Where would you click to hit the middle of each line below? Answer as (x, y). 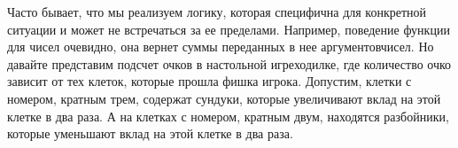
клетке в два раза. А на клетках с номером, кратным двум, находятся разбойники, (228, 116)
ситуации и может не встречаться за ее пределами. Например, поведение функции (229, 29)
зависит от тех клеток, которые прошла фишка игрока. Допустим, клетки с (210, 81)
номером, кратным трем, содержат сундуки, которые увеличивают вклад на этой (224, 98)
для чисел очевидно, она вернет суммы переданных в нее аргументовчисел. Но (221, 47)
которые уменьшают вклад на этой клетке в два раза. (150, 133)
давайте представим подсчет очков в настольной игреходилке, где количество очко (229, 63)
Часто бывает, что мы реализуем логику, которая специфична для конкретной (217, 12)
